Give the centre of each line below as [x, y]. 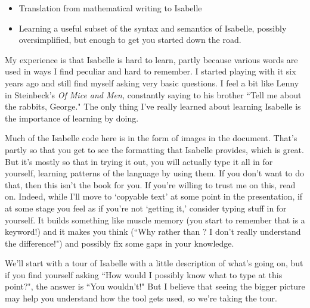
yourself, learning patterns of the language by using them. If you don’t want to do [155, 173]
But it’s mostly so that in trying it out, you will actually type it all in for [139, 161]
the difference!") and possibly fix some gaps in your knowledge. [120, 243]
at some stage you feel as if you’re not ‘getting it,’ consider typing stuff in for [146, 208]
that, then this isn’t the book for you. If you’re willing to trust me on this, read [150, 184]
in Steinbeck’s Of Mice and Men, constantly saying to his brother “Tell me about [153, 94]
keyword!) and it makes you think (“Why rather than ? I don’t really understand [153, 231]
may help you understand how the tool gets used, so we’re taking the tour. [141, 298]
